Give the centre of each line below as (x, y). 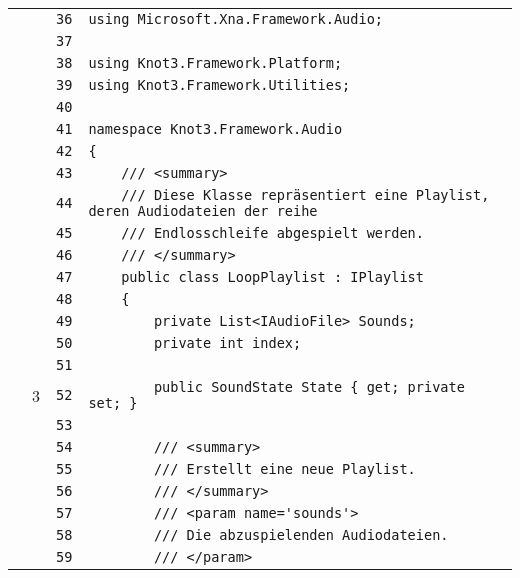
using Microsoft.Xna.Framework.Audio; (236, 19)
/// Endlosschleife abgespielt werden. (272, 233)
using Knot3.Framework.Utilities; (219, 85)
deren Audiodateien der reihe (203, 211)
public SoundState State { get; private (309, 387)
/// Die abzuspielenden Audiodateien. (301, 535)
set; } (113, 403)
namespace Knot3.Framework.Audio (215, 129)
